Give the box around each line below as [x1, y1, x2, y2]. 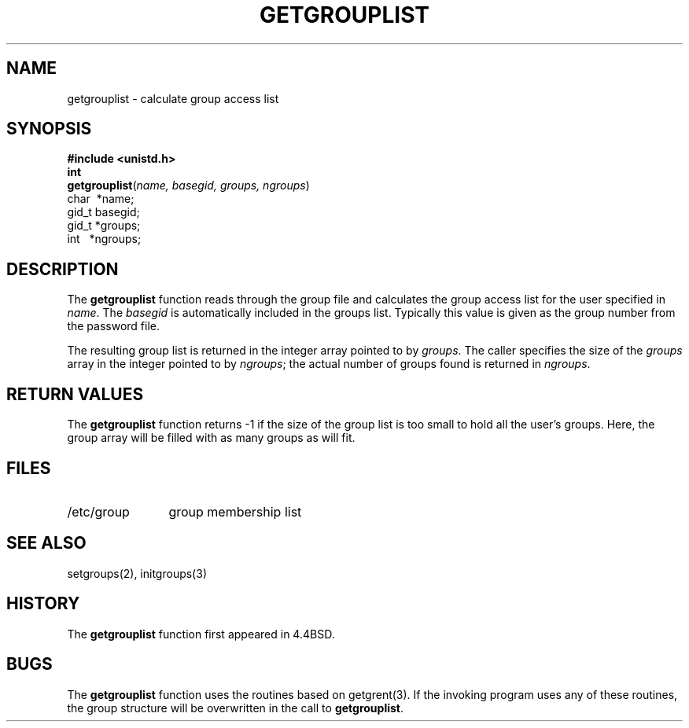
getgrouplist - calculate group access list [67, 91, 279, 105]
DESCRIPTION [6, 259, 119, 279]
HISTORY [6, 594, 80, 614]
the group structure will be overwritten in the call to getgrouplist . [67, 700, 403, 715]
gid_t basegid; [67, 205, 140, 219]
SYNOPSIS [6, 119, 92, 139]
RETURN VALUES [6, 384, 144, 404]
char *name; [67, 192, 134, 206]
